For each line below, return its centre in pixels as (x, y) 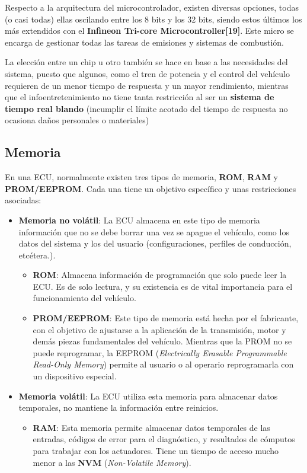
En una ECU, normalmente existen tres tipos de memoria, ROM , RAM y (141, 177)
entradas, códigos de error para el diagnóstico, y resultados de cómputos (164, 439)
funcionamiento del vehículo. (84, 298)
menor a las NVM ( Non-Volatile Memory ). (112, 462)
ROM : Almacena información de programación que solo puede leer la (160, 275)
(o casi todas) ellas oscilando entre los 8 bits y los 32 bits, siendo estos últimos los (153, 19)
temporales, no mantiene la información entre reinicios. (119, 408)
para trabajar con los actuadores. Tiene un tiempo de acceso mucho (156, 451)
